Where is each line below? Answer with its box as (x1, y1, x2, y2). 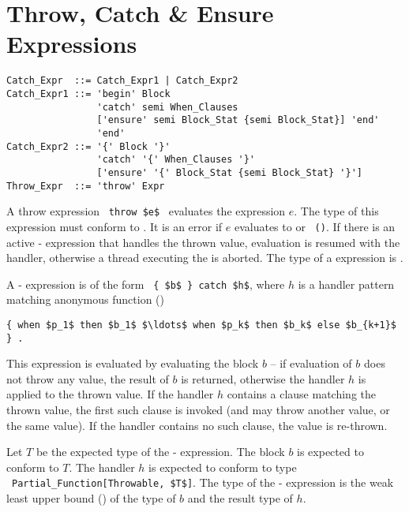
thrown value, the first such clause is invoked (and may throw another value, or (6, 402, 390, 418)
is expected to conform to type (148, 458, 297, 475)
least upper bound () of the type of (6, 490, 176, 506)
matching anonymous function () (6, 291, 164, 308)
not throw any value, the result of (6, 370, 169, 387)
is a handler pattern (298, 275, 395, 292)
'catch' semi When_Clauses (96, 101, 238, 113)
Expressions (6, 28, 137, 60)
